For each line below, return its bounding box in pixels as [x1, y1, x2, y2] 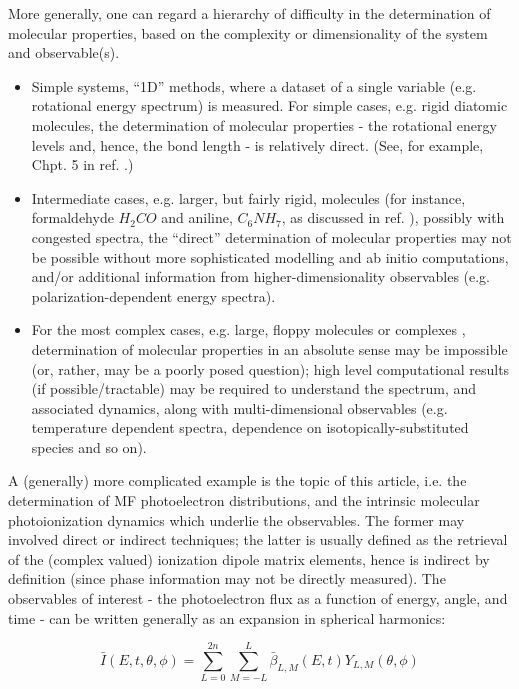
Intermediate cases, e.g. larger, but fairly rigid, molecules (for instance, [31, 187, 466, 208]
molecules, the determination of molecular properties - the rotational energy [31, 114, 497, 135]
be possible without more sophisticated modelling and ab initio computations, [31, 246, 509, 267]
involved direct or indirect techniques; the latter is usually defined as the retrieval [8, 529, 508, 550]
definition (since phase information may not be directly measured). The [8, 568, 446, 589]
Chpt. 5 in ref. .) [31, 154, 134, 175]
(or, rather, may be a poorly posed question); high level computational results [31, 358, 510, 379]
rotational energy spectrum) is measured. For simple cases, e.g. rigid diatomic [31, 95, 508, 116]
